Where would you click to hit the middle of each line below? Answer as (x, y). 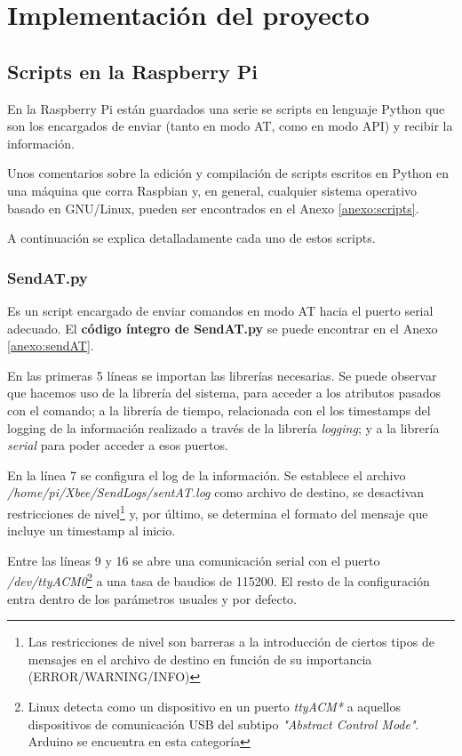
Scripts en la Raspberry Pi (133, 71)
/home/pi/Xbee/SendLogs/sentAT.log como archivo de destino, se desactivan (216, 492)
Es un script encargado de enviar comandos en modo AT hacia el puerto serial (220, 310)
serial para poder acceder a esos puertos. (118, 445)
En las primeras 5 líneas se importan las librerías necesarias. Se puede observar (222, 375)
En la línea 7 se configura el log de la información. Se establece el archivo (207, 475)
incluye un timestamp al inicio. (92, 531)
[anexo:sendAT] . (51, 346)
